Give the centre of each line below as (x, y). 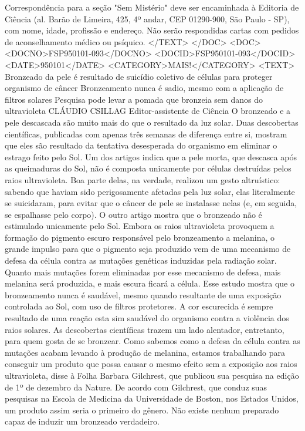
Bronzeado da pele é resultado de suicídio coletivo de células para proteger (139, 76)
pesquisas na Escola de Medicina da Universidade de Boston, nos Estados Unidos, (152, 398)
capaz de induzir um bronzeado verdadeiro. (82, 421)
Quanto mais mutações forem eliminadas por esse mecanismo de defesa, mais (143, 272)
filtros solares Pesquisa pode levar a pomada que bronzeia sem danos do (134, 99)
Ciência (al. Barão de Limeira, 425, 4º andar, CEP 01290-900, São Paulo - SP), (147, 18)
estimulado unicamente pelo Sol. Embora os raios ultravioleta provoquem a (140, 226)
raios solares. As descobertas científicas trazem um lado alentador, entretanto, (145, 329)
